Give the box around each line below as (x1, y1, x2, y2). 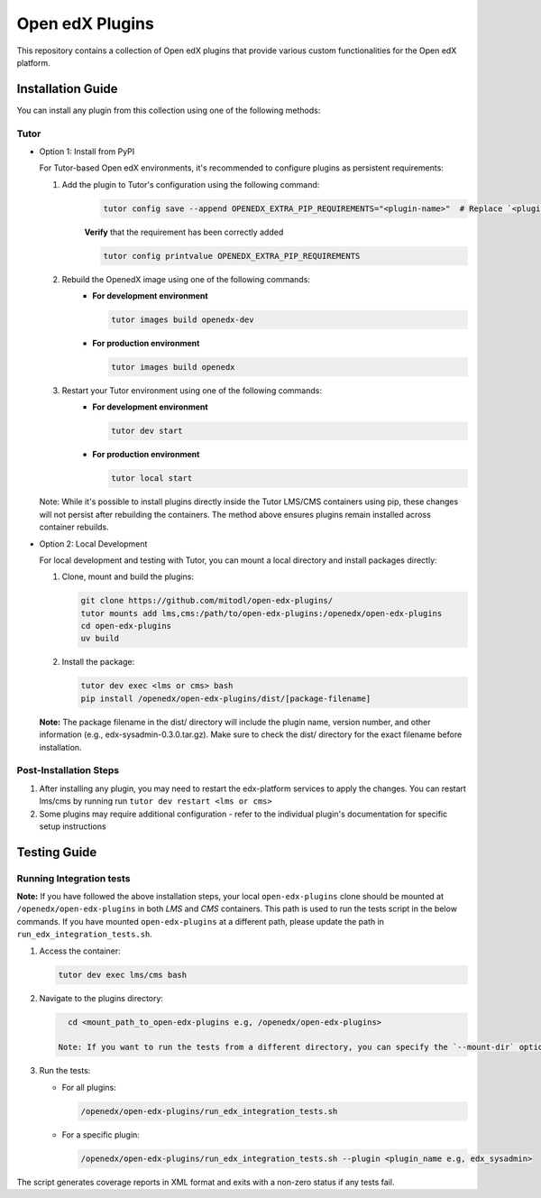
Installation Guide (16, 81, 118, 97)
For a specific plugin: (61, 1129, 140, 1140)
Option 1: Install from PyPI (39, 145, 135, 157)
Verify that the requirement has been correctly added (84, 226, 284, 237)
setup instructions (39, 821, 107, 832)
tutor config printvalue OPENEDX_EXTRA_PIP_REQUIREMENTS (103, 251, 361, 261)
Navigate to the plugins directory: (39, 992, 164, 1003)
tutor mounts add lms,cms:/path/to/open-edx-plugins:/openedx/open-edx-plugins (80, 608, 443, 618)
